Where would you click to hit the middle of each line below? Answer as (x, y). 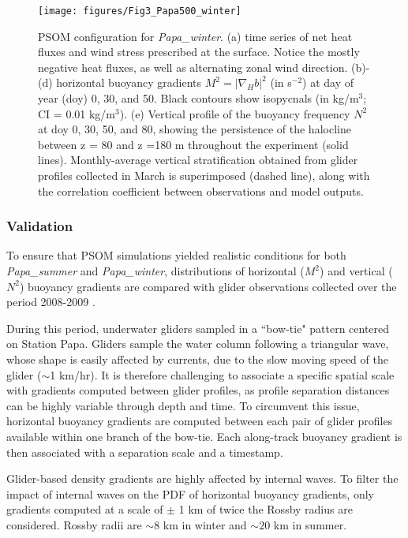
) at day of (328, 82)
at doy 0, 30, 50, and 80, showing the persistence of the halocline (195, 129)
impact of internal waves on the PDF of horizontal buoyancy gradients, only (190, 493)
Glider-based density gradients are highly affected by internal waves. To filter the (202, 478)
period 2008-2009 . (51, 302)
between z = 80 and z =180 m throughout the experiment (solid (193, 144)
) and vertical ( (356, 271)
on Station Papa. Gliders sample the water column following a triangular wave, (198, 344)
